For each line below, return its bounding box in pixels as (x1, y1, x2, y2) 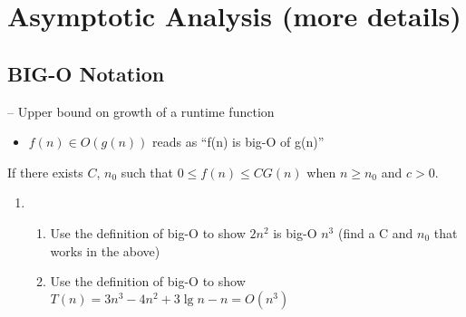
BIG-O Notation (7, 59, 165, 87)
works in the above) (50, 241, 160, 260)
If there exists (7, 162, 83, 181)
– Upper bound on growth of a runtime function (7, 101, 275, 120)
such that (121, 162, 174, 181)
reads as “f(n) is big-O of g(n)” (152, 132, 325, 151)
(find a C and (337, 223, 413, 242)
